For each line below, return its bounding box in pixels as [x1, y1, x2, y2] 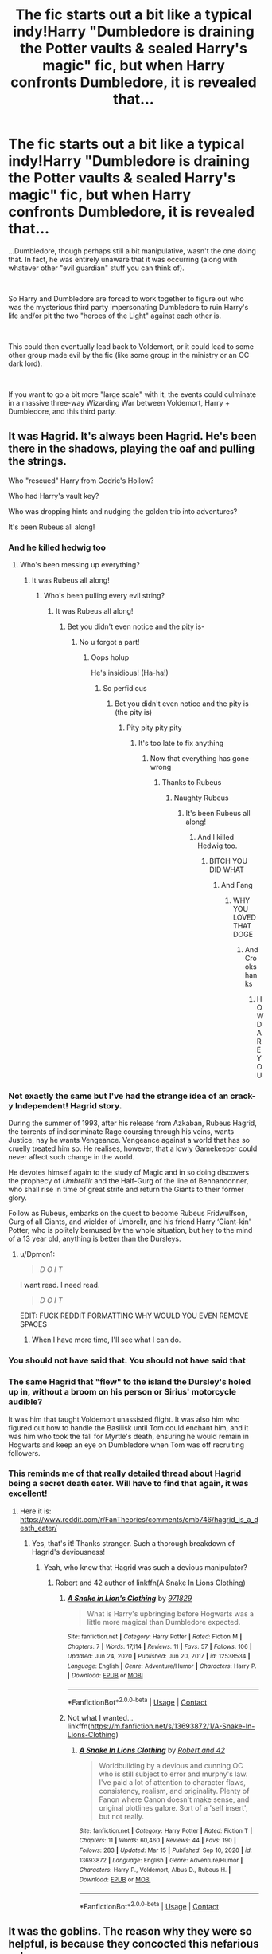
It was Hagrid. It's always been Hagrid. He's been [8, 430, 257, 443]
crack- [230, 1090, 256, 1101]
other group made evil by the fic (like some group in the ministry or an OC [8, 350, 250, 359]
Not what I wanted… [67, 1713, 134, 1722]
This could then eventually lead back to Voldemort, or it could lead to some [8, 341, 255, 351]
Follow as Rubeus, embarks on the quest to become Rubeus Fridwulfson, [8, 1209, 248, 1218]
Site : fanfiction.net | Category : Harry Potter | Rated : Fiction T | [79, 1826, 253, 1834]
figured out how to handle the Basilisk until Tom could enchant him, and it [8, 1422, 249, 1432]
